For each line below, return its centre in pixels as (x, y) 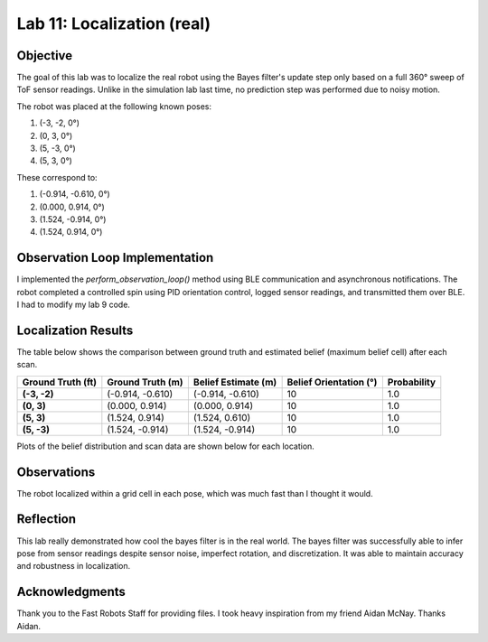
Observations (56, 472)
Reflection (47, 519)
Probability (412, 382)
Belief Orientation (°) (332, 382)
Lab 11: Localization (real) (114, 23)
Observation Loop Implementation (115, 258)
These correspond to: (57, 177)
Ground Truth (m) (145, 382)
